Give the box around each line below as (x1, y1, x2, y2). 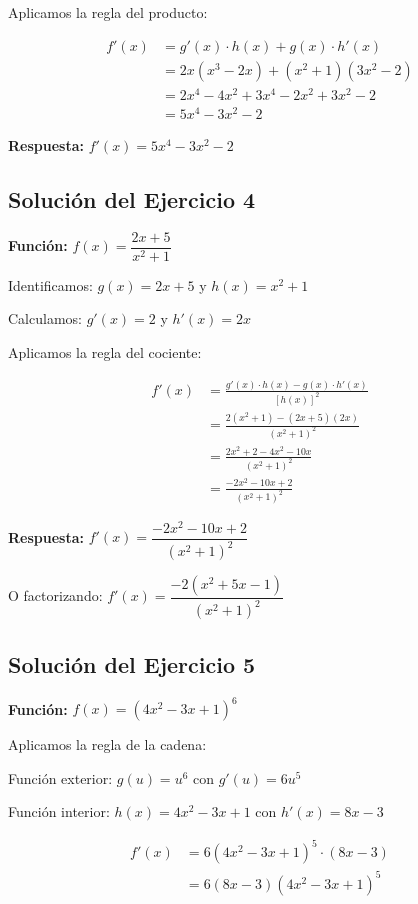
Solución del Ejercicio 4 (8, 183, 256, 214)
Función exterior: (8, 767, 113, 788)
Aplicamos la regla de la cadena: (8, 734, 207, 755)
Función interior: (8, 801, 110, 822)
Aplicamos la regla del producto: (8, 2, 208, 22)
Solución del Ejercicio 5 (8, 648, 256, 679)
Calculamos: (8, 308, 82, 329)
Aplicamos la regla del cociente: (8, 341, 202, 362)
